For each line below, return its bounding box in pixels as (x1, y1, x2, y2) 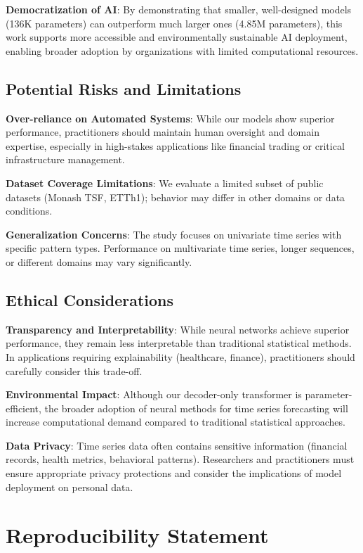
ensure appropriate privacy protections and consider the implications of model (6, 466, 342, 481)
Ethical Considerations (6, 288, 174, 310)
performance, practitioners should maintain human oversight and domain (6, 125, 319, 139)
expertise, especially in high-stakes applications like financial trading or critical (6, 138, 345, 153)
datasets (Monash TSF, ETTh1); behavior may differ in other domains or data (6, 189, 345, 204)
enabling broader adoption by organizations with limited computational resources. (6, 43, 359, 58)
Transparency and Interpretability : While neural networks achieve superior (6, 322, 350, 336)
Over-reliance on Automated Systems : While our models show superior (6, 110, 335, 125)
